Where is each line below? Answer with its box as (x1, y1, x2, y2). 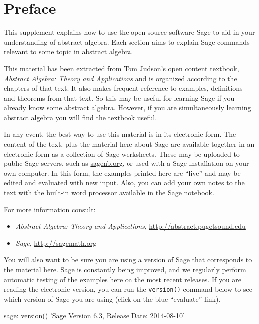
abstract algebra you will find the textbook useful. (4, 112, 157, 122)
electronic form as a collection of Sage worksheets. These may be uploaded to (4, 148, 240, 159)
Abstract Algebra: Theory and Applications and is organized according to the (4, 73, 237, 83)
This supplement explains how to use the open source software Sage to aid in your (4, 27, 255, 37)
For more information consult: (4, 204, 96, 214)
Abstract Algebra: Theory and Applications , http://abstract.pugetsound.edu (15, 221, 246, 231)
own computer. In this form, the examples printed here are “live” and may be (4, 167, 241, 178)
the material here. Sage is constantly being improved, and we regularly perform (4, 264, 246, 274)
